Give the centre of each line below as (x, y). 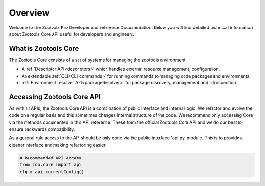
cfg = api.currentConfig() (52, 172)
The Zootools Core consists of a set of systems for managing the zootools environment (97, 60)
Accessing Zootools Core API (55, 96)
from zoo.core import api (51, 165)
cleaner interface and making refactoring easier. (58, 145)
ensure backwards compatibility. (42, 129)
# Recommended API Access (51, 158)
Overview (29, 13)
